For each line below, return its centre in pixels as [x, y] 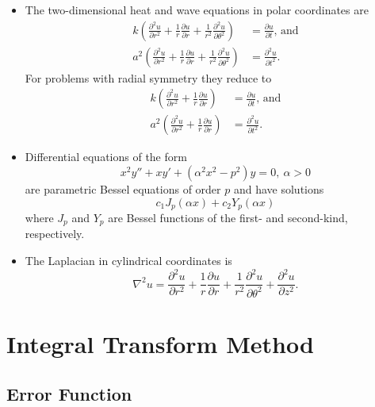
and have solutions [279, 188]
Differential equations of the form [106, 157]
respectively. [55, 234]
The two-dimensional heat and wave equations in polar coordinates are [197, 10]
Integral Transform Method [160, 343]
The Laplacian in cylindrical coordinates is [128, 260]
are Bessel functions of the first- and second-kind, [228, 217]
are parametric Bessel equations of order [123, 188]
